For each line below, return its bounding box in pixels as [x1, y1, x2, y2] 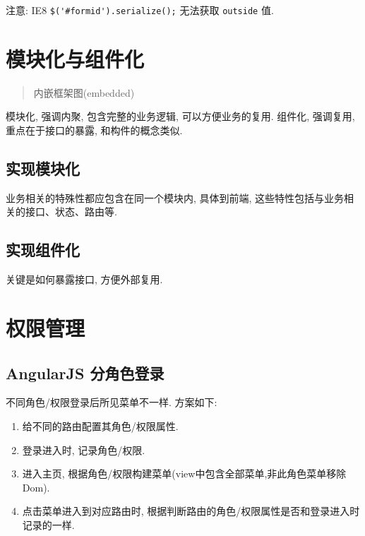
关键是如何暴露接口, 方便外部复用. [6, 272, 163, 287]
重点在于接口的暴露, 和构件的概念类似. [6, 122, 183, 137]
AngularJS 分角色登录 [6, 362, 164, 383]
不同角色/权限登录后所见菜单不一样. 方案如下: [6, 395, 217, 410]
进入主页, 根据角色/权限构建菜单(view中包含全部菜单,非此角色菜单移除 [22, 466, 347, 481]
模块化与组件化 [6, 44, 145, 73]
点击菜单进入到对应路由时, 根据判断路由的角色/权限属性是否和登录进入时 [22, 504, 360, 518]
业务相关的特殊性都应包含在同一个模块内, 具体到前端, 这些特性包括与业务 [6, 190, 345, 205]
